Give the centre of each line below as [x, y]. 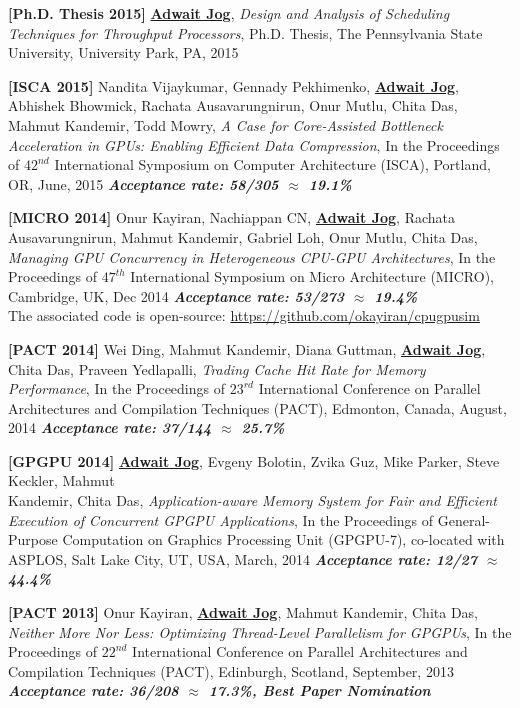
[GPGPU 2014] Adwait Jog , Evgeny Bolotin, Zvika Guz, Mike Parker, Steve [254, 460]
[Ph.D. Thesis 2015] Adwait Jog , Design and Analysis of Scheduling [229, 13]
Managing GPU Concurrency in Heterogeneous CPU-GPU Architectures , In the [252, 256]
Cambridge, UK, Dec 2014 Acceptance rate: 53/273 [176, 295]
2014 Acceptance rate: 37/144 [110, 427]
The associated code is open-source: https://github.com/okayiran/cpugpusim [244, 315]
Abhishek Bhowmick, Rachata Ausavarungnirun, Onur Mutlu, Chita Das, [233, 105]
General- [463, 519]
